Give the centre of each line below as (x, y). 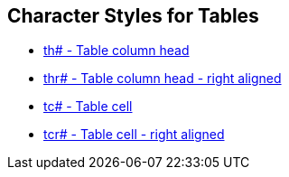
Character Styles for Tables (133, 16)
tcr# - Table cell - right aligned (134, 135)
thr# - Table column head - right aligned (163, 79)
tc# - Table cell (88, 107)
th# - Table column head (117, 51)
